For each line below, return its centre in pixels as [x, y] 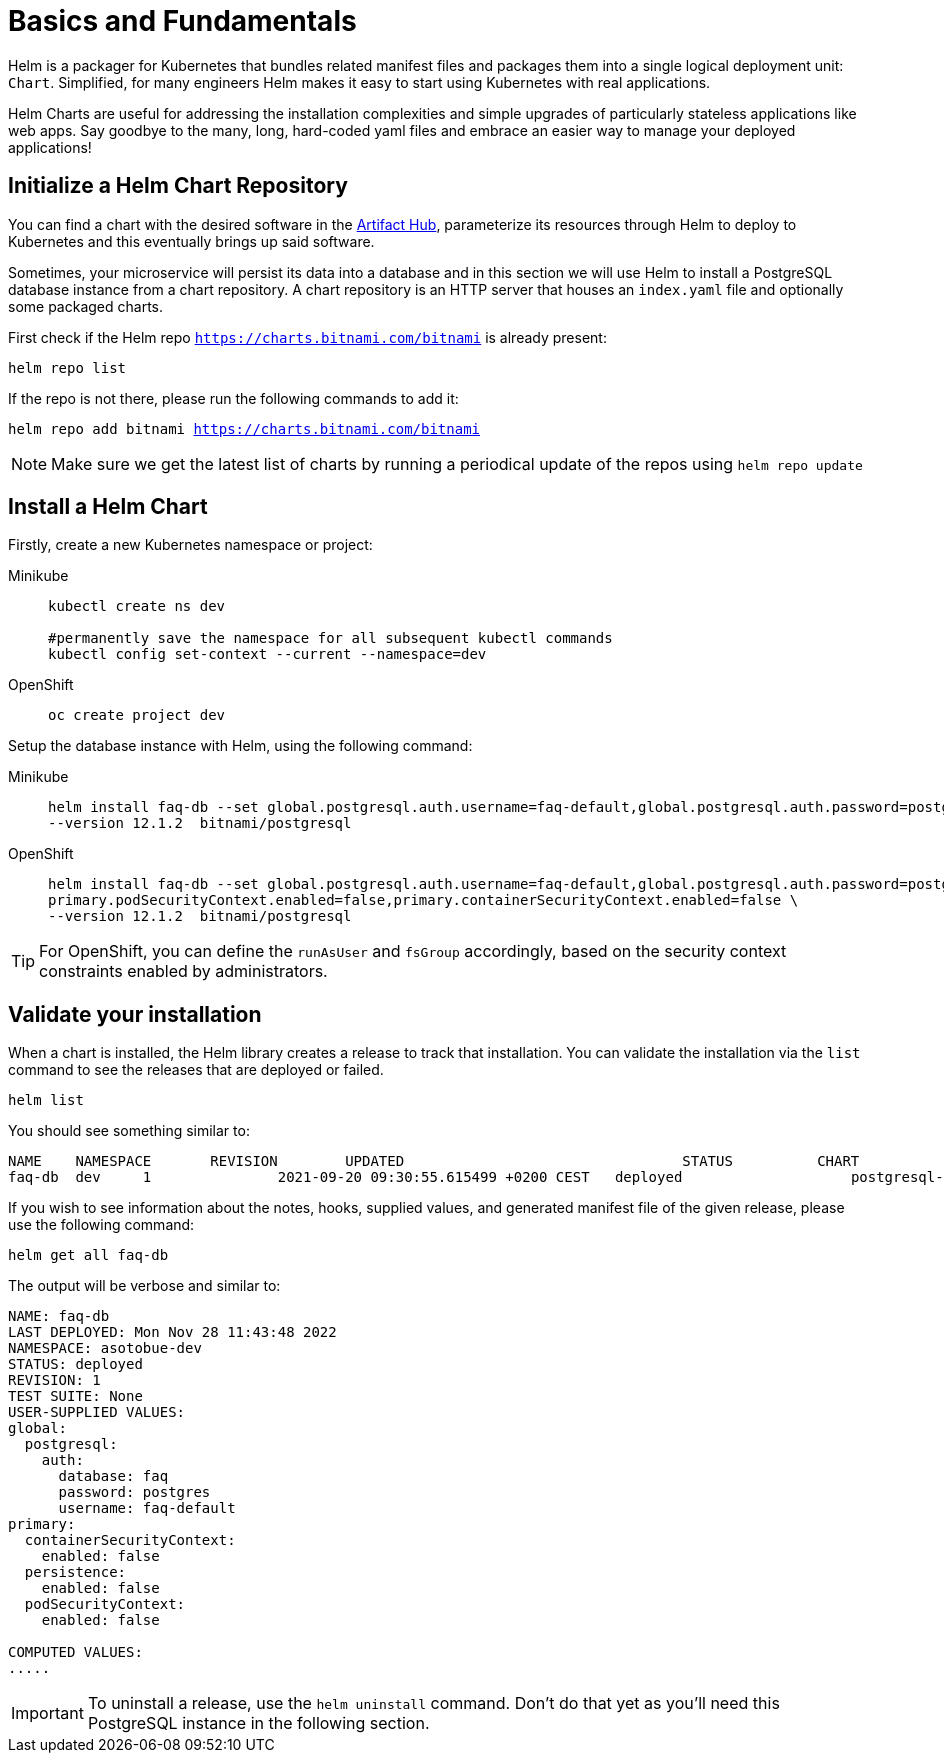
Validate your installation [135, 1014]
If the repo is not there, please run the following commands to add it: [233, 398]
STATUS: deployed [75, 1364]
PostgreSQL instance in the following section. [258, 1723]
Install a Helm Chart [108, 507]
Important [47, 1713]
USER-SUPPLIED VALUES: [97, 1412]
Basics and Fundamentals [182, 21]
